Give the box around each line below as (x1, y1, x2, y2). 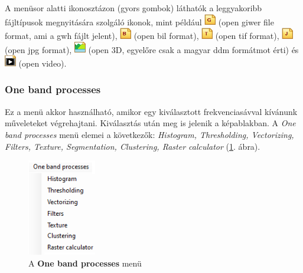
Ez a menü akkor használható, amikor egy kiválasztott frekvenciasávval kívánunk (5, 105, 298, 117)
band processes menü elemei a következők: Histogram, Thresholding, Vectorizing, (5, 128, 294, 140)
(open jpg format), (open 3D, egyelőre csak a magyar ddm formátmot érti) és (5, 43, 299, 55)
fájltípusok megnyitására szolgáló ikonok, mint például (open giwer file (5, 15, 274, 28)
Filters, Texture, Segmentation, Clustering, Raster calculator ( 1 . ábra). (5, 140, 260, 152)
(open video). (18, 57, 67, 69)
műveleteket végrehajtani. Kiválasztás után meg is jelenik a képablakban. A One (5, 117, 296, 129)
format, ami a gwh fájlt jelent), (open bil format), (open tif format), (5, 29, 279, 41)
